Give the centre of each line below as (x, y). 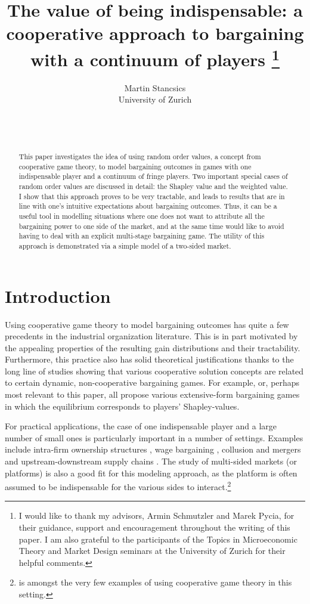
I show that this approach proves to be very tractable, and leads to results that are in (152, 196)
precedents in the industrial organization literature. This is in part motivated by (151, 336)
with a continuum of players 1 (155, 58)
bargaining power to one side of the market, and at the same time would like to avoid (151, 226)
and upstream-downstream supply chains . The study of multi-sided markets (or (151, 461)
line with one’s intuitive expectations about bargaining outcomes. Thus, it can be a (148, 206)
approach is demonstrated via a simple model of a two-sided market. (125, 245)
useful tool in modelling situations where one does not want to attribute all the (142, 216)
